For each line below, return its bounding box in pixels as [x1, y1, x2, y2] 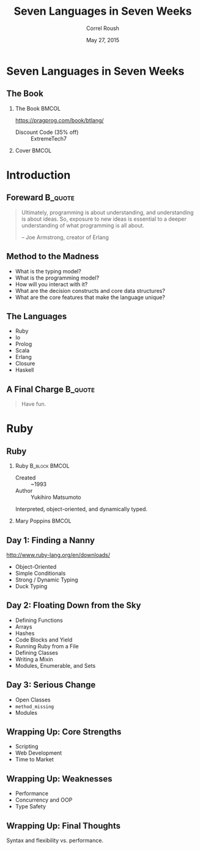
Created [15, 474, 36, 481]
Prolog [15, 341, 32, 348]
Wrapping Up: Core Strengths [6, 726, 122, 737]
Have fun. [21, 401, 46, 408]
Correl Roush [86, 24, 119, 32]
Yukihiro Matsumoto [30, 493, 81, 501]
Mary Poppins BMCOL [15, 517, 72, 525]
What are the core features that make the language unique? [15, 294, 165, 301]
